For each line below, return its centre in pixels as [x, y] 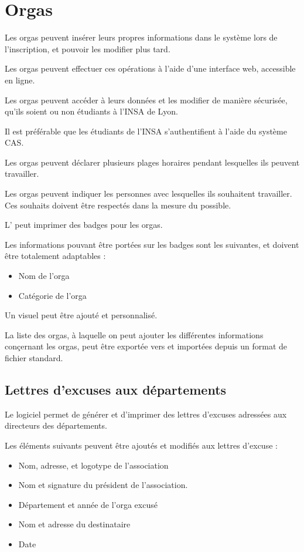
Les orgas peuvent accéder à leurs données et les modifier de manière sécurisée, [146, 100]
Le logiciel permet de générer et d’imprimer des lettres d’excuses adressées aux [146, 414]
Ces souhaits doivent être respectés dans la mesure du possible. [118, 205]
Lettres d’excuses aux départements [116, 389]
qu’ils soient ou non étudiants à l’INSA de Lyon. [92, 111]
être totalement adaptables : [55, 256]
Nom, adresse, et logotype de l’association [93, 465]
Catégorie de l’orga [52, 295]
